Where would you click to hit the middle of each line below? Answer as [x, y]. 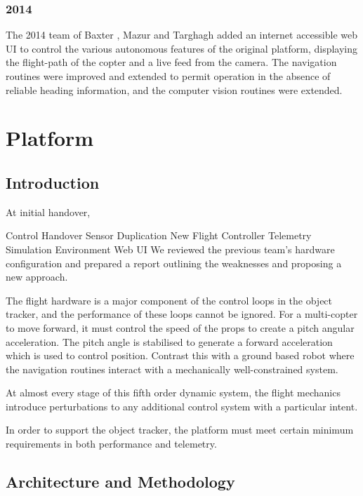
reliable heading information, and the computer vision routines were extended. [174, 89]
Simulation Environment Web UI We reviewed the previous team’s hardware [170, 249]
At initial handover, [48, 212]
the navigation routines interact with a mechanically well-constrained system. [172, 369]
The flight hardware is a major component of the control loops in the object [169, 300]
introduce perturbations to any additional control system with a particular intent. [182, 406]
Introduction [53, 182]
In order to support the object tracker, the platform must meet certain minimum [180, 430]
